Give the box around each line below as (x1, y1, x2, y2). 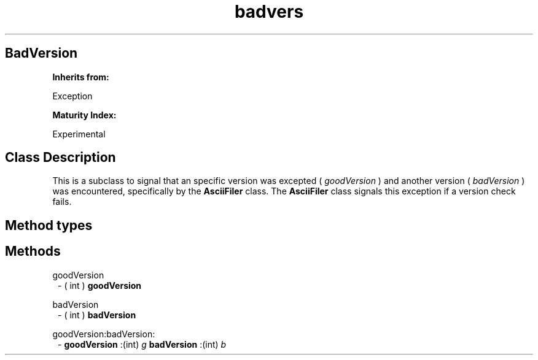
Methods (5, 243, 61, 259)
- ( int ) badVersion (58, 309, 136, 320)
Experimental (52, 128, 106, 139)
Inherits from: (52, 71, 109, 82)
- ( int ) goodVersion (58, 280, 142, 291)
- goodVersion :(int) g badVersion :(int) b (58, 339, 227, 350)
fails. (52, 196, 72, 207)
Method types (5, 217, 93, 233)
